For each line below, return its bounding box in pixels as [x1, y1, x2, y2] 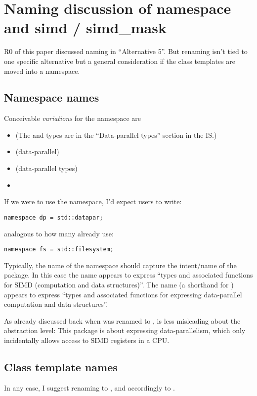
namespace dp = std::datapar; [4, 214, 103, 221]
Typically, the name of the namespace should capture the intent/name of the [4, 260, 237, 270]
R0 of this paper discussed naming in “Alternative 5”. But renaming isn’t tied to [4, 46, 248, 57]
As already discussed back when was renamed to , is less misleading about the [4, 315, 241, 326]
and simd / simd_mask [4, 17, 167, 38]
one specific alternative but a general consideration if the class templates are [4, 56, 235, 66]
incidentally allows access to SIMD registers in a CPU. [4, 335, 170, 345]
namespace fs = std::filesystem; [4, 246, 114, 253]
